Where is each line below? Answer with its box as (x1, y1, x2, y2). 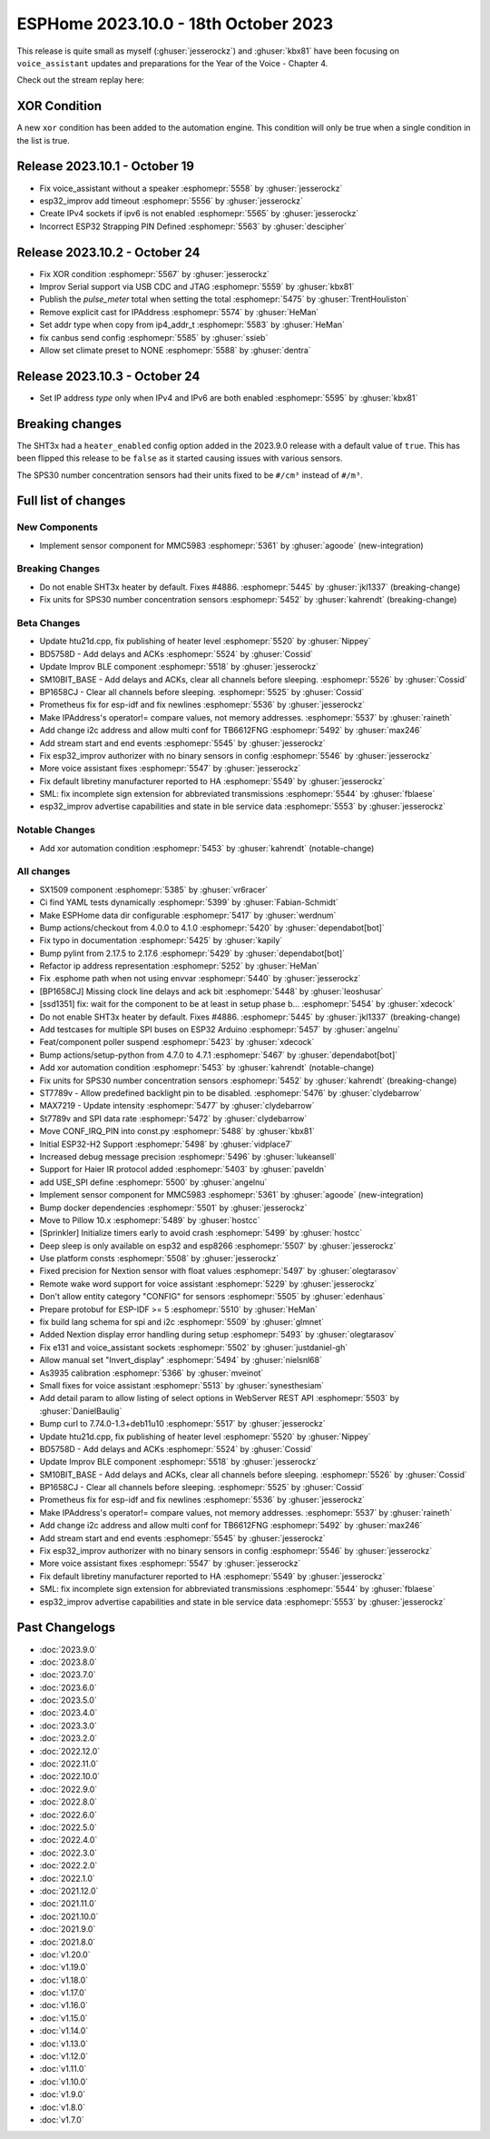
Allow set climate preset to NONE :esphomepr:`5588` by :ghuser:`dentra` (39, 344, 312, 355)
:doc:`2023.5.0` (39, 1695, 97, 1706)
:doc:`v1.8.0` (39, 2102, 86, 2113)
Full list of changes (16, 493, 126, 509)
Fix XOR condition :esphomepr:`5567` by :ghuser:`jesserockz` (39, 268, 269, 279)
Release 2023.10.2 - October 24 (16, 244, 201, 260)
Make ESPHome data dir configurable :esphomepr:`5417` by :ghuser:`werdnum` (39, 910, 337, 920)
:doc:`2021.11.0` (39, 1898, 97, 1909)
